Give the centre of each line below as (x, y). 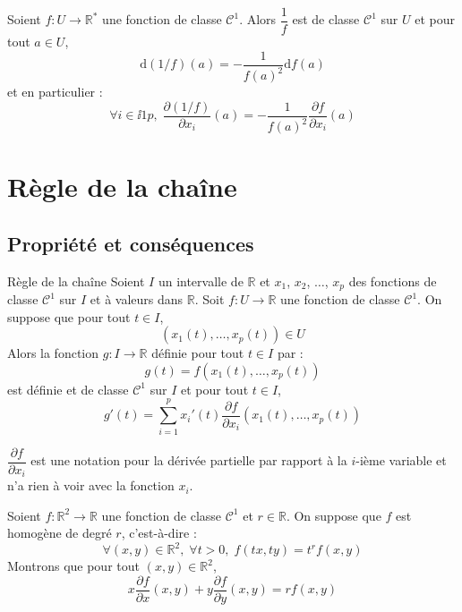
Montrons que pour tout (73, 566)
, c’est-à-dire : (159, 533)
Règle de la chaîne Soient (76, 280)
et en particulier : (55, 92)
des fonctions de (393, 280)
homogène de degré (60, 533)
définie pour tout (198, 353)
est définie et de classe (68, 389)
